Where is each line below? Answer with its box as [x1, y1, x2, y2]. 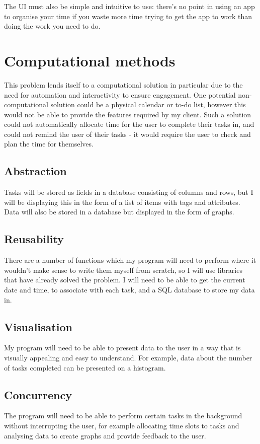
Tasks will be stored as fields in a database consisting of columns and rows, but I [4, 187, 253, 197]
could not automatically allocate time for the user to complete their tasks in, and [4, 119, 254, 129]
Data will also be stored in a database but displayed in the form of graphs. [4, 206, 234, 217]
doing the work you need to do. [4, 21, 101, 31]
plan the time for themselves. [4, 138, 94, 149]
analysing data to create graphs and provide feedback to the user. [4, 430, 206, 440]
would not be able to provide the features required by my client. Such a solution [4, 109, 251, 119]
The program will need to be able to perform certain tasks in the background [4, 410, 242, 421]
